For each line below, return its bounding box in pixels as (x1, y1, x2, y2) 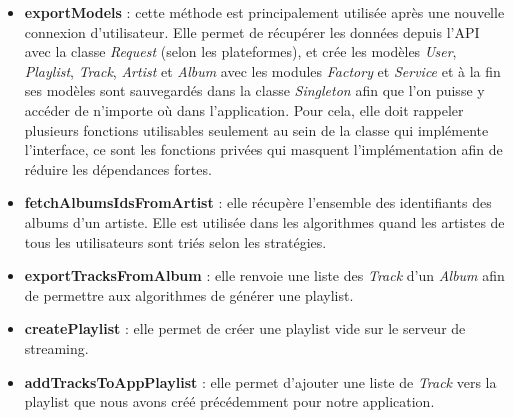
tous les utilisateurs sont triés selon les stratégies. (24, 231, 327, 252)
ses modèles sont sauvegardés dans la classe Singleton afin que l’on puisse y (24, 80, 485, 101)
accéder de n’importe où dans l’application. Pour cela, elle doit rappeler (24, 99, 464, 120)
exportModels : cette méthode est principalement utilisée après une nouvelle (24, 2, 505, 22)
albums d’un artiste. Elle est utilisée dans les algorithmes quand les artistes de (24, 211, 505, 232)
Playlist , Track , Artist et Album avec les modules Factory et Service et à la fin (24, 60, 501, 81)
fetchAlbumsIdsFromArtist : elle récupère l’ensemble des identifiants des (24, 192, 492, 213)
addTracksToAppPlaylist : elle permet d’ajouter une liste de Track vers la (24, 371, 497, 392)
